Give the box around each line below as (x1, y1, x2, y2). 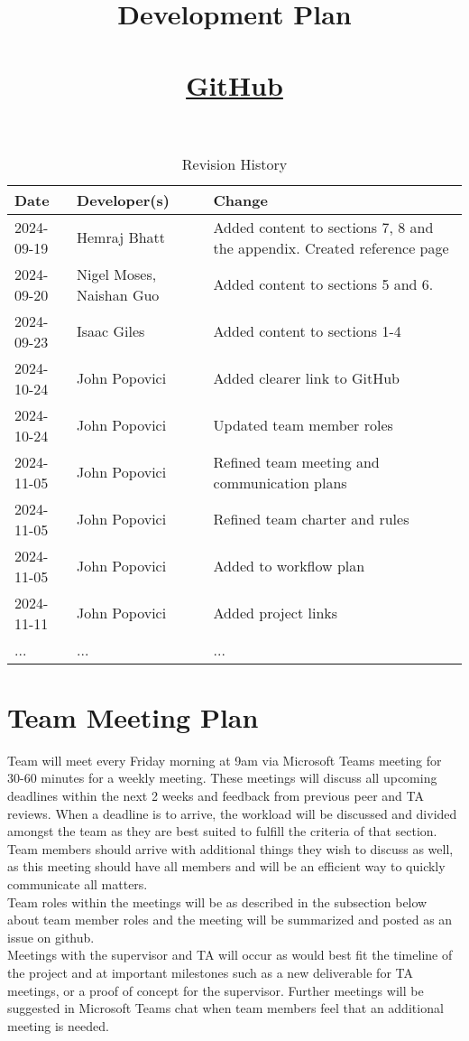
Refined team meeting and (213, 451, 380, 472)
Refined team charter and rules (213, 508, 409, 530)
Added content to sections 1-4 (213, 321, 401, 342)
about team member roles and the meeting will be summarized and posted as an (7, 910, 453, 929)
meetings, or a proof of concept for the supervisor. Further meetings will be (7, 981, 424, 999)
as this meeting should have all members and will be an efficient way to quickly (7, 857, 446, 876)
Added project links (213, 602, 338, 624)
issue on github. (7, 927, 95, 946)
